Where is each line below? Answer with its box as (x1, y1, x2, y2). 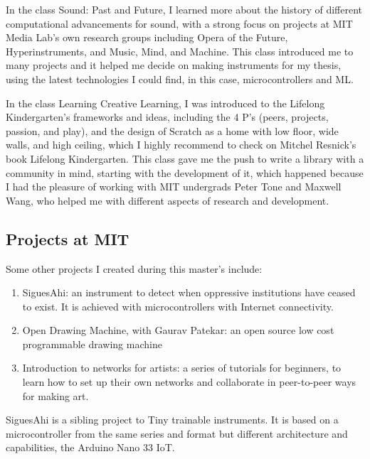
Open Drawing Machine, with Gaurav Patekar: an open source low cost (22, 323, 334, 337)
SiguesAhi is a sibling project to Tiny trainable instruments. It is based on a (6, 412, 339, 427)
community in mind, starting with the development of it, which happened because (6, 165, 364, 180)
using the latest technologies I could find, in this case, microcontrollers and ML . (6, 71, 354, 86)
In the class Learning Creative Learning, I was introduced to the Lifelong (6, 95, 325, 110)
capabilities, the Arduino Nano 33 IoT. (6, 440, 175, 455)
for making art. (22, 388, 89, 403)
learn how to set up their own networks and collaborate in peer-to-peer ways (22, 374, 356, 389)
